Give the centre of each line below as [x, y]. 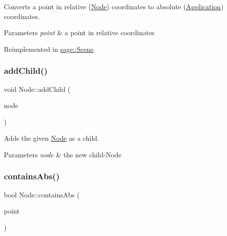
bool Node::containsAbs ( [42, 194]
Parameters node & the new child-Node [63, 154]
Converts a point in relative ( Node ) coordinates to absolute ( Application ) [114, 6]
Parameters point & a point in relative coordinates [79, 32]
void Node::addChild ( [37, 89]
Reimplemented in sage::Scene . [50, 49]
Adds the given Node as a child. [52, 138]
